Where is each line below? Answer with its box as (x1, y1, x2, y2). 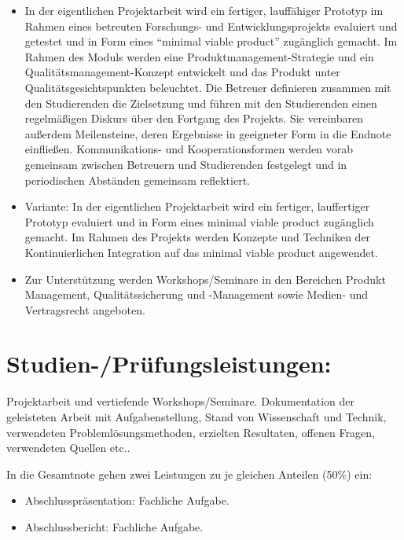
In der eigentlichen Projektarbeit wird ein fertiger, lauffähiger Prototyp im (24, 2, 384, 18)
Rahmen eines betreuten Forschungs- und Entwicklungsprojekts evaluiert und (24, 17, 398, 34)
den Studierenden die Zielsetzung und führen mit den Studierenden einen (24, 94, 377, 111)
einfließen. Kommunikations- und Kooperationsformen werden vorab (24, 141, 354, 157)
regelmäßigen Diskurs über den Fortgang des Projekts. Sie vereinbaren (24, 110, 363, 127)
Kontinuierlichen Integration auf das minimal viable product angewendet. (24, 244, 378, 260)
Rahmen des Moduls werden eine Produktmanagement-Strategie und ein (24, 48, 374, 64)
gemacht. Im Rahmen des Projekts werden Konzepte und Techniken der (24, 229, 371, 245)
